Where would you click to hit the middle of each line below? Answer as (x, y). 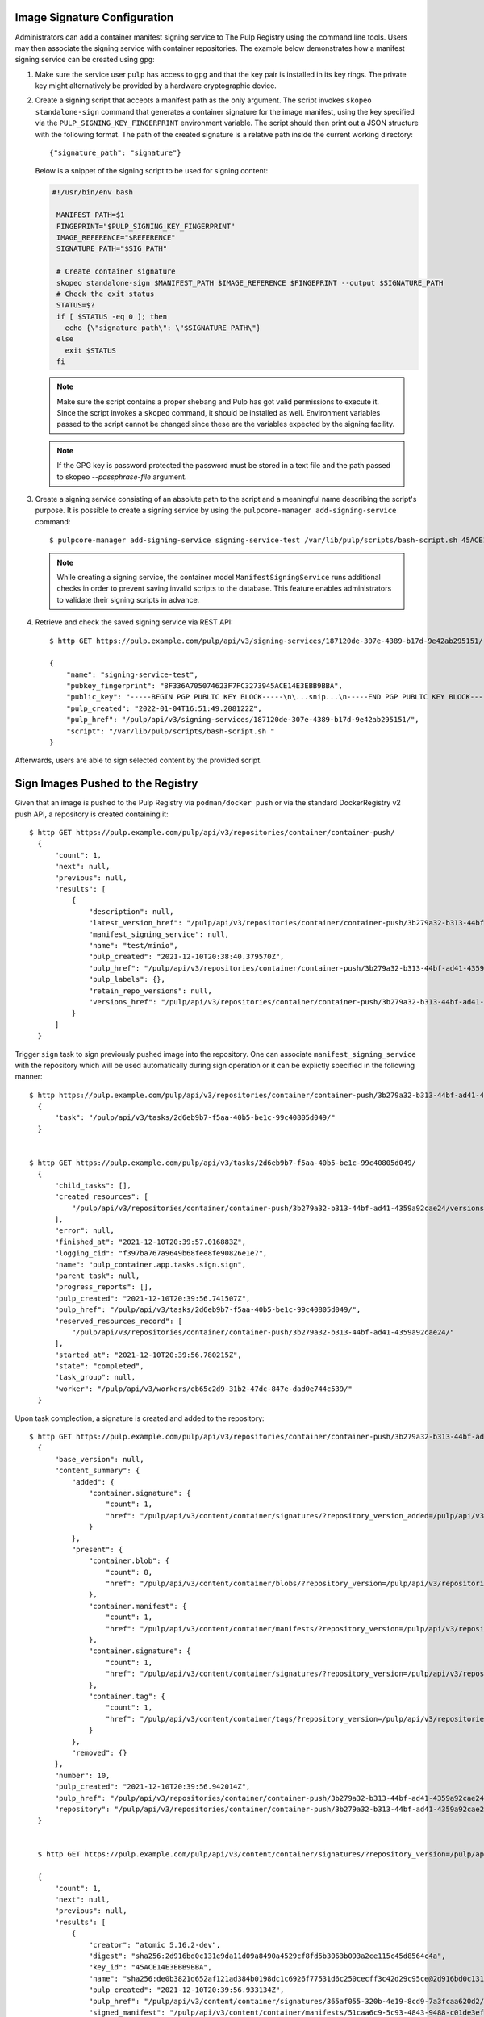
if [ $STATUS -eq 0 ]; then (112, 316)
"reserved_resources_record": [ (119, 1321)
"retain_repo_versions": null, (151, 991)
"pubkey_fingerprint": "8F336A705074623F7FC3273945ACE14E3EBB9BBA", (204, 686)
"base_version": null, (99, 1459)
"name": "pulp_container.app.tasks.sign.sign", (150, 1264)
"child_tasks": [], (93, 1185)
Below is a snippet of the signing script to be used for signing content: (152, 171)
